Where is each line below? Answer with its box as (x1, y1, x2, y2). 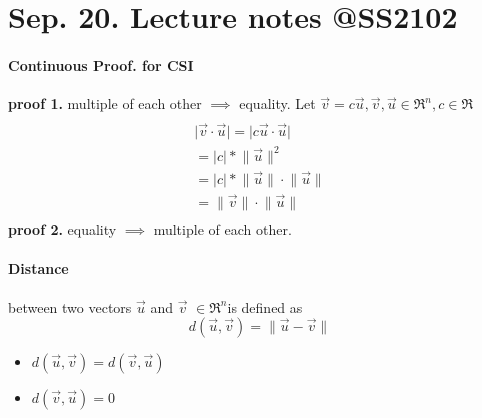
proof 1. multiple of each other (8, 93, 202, 114)
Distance (8, 258, 69, 279)
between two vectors (8, 296, 132, 317)
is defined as (227, 296, 303, 317)
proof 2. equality (8, 219, 117, 240)
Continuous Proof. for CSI (8, 54, 194, 75)
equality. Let (239, 93, 316, 114)
